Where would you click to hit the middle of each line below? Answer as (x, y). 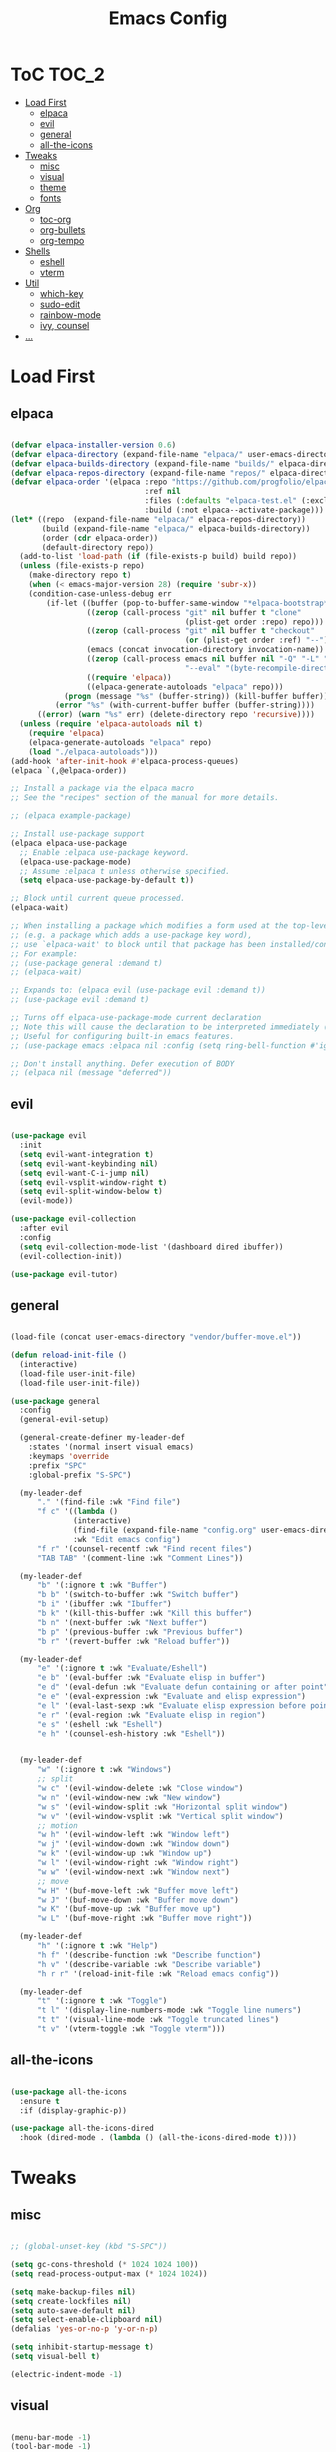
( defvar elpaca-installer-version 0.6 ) (93, 445)
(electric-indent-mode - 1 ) (66, 2374)
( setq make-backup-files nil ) (73, 2292)
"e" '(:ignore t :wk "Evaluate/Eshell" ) (122, 1668)
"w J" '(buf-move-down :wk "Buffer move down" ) (138, 1900)
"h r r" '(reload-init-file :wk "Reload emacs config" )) (158, 1973)
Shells (37, 251)
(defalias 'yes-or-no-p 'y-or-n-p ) (84, 2329)
